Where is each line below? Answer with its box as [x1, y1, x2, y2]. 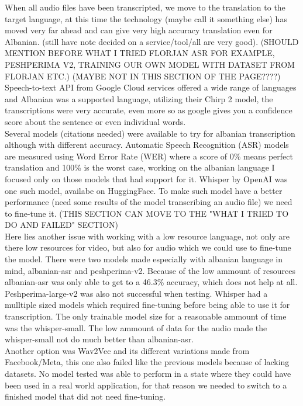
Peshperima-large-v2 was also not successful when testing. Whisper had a [5, 287, 268, 299]
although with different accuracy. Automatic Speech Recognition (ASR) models [5, 138, 289, 151]
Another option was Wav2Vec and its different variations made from [5, 344, 250, 356]
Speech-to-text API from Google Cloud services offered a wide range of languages [5, 81, 297, 93]
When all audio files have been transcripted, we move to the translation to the [5, 1, 285, 13]
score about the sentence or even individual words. [5, 115, 186, 127]
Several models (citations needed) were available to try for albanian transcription [5, 127, 295, 139]
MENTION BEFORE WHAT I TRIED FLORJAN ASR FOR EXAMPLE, [5, 47, 275, 59]
